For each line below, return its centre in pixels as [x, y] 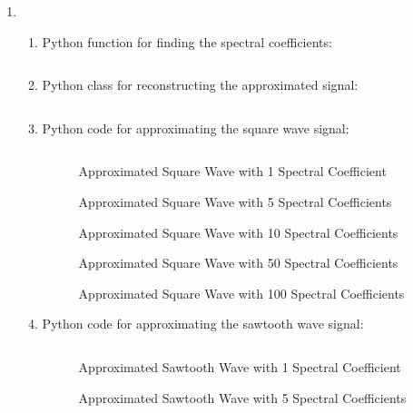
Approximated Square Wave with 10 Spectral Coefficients [238, 232]
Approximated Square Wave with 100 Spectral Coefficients [241, 293]
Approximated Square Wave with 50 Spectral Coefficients [238, 263]
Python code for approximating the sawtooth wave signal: [203, 324]
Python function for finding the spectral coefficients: [187, 41]
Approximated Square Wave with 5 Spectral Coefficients [235, 201]
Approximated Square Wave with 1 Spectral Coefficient [232, 171]
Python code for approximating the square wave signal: [196, 128]
